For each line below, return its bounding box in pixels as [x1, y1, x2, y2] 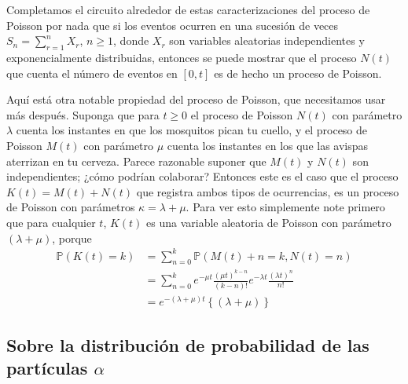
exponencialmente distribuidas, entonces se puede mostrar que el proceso [6, 49, 357, 65]
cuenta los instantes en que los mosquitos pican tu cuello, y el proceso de [16, 122, 368, 138]
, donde [113, 32, 149, 49]
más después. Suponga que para [6, 106, 160, 123]
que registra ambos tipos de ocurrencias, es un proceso [136, 183, 399, 199]
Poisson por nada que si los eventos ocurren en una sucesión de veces [6, 16, 339, 33]
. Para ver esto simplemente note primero [186, 199, 385, 215]
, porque [52, 229, 92, 246]
